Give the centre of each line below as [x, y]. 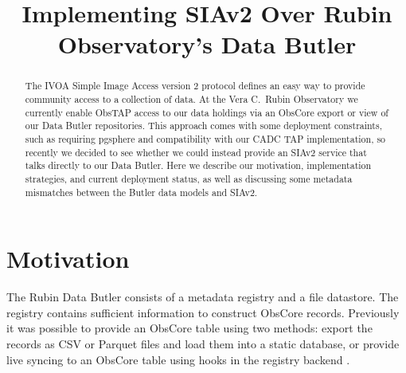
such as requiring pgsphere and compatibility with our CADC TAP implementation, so [205, 138]
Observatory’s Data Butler [207, 44]
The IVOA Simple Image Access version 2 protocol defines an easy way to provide [195, 86]
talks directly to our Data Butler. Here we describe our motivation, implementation [198, 165]
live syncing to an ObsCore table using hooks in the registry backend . [178, 359]
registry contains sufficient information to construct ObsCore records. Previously [203, 312]
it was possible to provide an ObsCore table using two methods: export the [189, 328]
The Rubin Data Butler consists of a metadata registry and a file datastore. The [203, 297]
